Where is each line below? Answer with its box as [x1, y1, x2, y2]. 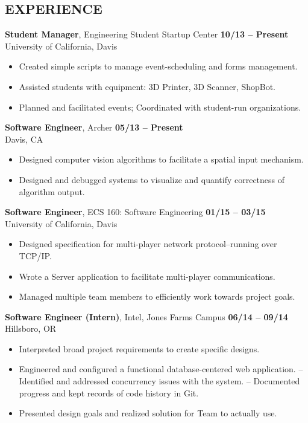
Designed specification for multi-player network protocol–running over [19, 237, 277, 250]
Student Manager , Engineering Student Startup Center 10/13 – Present [5, 28, 289, 40]
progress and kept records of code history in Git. [19, 386, 199, 399]
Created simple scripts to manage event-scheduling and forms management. [19, 60, 298, 73]
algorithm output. [19, 185, 85, 198]
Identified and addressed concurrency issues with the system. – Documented [19, 375, 300, 387]
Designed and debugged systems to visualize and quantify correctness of [19, 173, 285, 186]
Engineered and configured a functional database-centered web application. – [19, 363, 303, 375]
